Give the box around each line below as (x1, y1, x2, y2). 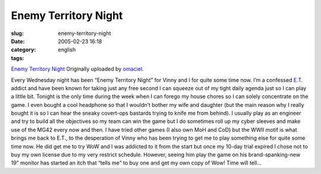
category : (11, 46, 36, 53)
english (58, 46, 76, 53)
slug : (11, 30, 24, 37)
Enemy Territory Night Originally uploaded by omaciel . (11, 65, 144, 72)
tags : (11, 54, 24, 62)
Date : (11, 37, 25, 45)
